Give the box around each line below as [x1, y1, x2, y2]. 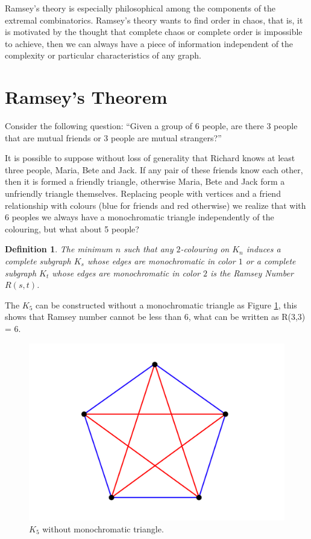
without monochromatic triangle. [42, 522, 164, 535]
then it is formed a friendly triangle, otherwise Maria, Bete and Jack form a [5, 175, 285, 188]
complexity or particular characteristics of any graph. [5, 49, 201, 62]
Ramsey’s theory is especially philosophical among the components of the [5, 2, 276, 14]
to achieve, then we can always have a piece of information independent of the [5, 37, 294, 49]
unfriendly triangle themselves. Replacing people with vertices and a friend [5, 187, 281, 200]
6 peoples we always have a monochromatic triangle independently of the [5, 211, 274, 223]
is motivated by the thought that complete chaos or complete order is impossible [5, 25, 303, 38]
